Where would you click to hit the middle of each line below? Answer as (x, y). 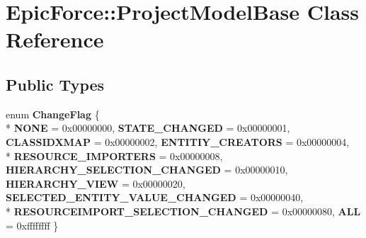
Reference (55, 39)
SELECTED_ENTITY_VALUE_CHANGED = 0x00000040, (155, 197)
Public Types (55, 84)
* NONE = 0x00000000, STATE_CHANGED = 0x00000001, (148, 128)
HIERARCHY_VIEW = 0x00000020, (96, 183)
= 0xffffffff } (32, 225)
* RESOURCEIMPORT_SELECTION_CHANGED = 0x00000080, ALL (183, 211)
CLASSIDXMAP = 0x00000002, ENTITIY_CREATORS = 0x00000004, (178, 141)
